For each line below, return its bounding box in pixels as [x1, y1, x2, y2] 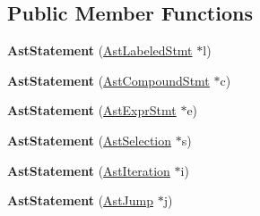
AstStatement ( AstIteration [7, 161, 170, 179]
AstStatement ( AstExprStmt [7, 101, 177, 120]
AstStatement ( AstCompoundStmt [7, 71, 210, 89]
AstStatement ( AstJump [7, 191, 153, 210]
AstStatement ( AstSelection [7, 130, 172, 149]
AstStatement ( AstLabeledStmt [7, 41, 193, 60]
